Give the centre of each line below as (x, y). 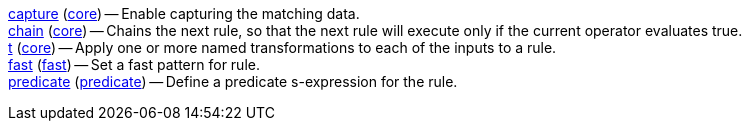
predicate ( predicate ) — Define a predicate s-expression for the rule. (233, 81)
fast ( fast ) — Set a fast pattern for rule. (134, 64)
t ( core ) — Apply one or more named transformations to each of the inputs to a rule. (282, 47)
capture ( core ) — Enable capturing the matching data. (184, 13)
